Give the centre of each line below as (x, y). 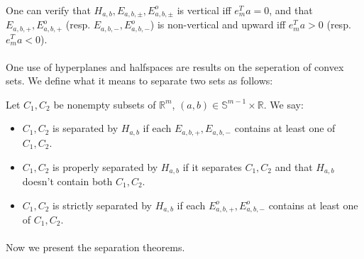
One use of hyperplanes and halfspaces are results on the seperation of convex (175, 66)
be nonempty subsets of (105, 104)
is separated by (86, 128)
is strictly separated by (103, 205)
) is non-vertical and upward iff (218, 24)
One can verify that (48, 10)
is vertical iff (204, 10)
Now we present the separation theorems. (95, 247)
